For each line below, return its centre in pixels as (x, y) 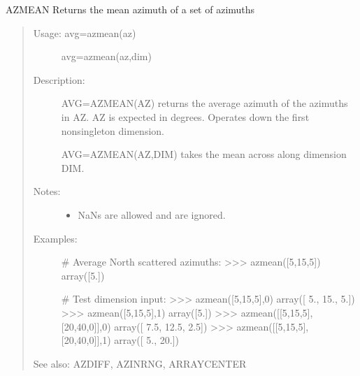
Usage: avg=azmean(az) (85, 32)
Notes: (47, 191)
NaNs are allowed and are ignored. (152, 214)
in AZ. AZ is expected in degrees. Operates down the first (185, 116)
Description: (59, 79)
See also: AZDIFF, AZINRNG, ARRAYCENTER (140, 363)
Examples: (55, 238)
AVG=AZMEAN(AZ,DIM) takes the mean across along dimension (204, 154)
